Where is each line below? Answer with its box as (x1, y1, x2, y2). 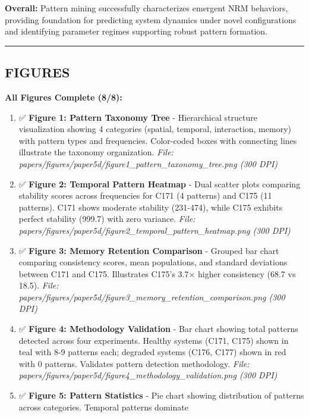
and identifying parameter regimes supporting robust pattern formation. (5, 25, 267, 37)
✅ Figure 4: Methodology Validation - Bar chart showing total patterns (18, 322, 298, 335)
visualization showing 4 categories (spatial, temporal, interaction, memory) (18, 123, 291, 135)
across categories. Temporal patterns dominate (18, 400, 188, 413)
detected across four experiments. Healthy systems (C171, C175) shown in (18, 334, 289, 346)
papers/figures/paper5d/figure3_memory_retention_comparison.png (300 (18, 290, 285, 303)
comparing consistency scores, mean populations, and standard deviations (18, 256, 288, 268)
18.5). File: (18, 279, 59, 291)
